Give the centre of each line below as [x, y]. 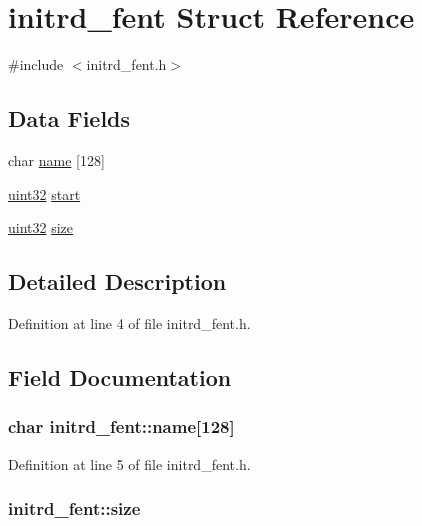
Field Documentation [120, 376]
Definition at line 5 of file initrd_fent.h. [129, 463]
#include [36, 64]
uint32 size [41, 227]
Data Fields [69, 118]
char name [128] [56, 159]
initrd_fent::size [74, 508]
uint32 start [44, 193]
